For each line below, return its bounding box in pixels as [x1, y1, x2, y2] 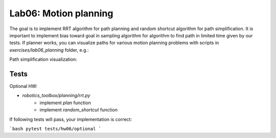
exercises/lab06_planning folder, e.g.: [9, 47, 89, 53]
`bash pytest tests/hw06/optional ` [9, 126, 102, 131]
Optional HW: [9, 83, 38, 89]
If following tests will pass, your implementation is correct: [9, 116, 132, 122]
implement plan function [39, 100, 91, 106]
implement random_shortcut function [39, 107, 118, 113]
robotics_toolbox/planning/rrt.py [22, 93, 90, 99]
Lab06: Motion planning [9, 8, 113, 19]
